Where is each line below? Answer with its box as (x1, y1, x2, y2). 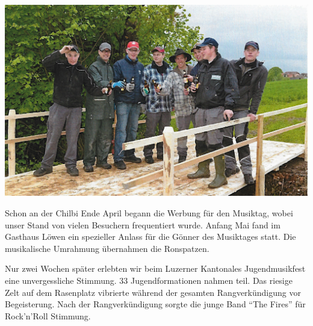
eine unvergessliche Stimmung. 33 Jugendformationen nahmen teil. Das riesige (5, 274, 293, 287)
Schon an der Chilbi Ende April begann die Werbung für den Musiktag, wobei (5, 207, 293, 219)
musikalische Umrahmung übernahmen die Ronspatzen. (5, 242, 209, 254)
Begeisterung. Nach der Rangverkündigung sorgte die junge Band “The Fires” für (5, 298, 306, 310)
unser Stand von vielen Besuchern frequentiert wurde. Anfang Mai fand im (5, 218, 280, 231)
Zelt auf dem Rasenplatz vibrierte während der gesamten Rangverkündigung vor (5, 286, 301, 298)
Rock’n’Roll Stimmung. (5, 309, 91, 322)
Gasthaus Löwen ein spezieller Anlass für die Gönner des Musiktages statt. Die (5, 230, 296, 243)
